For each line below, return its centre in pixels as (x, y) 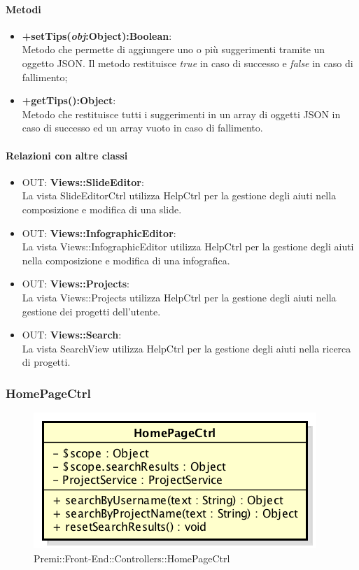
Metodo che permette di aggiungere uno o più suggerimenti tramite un (174, 49)
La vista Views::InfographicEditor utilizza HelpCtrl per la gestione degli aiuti (188, 247)
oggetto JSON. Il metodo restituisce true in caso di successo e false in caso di (188, 63)
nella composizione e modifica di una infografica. (126, 260)
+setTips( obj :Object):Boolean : (97, 35)
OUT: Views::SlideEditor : (83, 181)
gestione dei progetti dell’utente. (91, 311)
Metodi (23, 9)
